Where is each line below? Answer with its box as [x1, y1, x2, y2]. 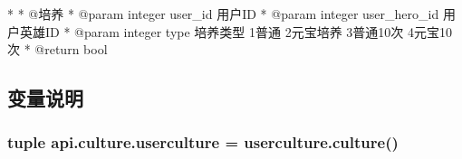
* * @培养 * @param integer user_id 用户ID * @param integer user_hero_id [7, 5, 439, 23]
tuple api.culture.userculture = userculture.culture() [7, 131, 399, 154]
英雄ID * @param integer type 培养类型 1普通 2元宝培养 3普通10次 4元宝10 [19, 22, 453, 41]
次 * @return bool [7, 40, 108, 59]
